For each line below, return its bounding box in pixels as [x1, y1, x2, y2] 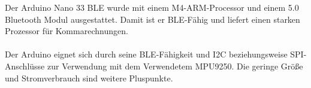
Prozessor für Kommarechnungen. [5, 25, 128, 37]
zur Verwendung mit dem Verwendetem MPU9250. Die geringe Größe [47, 59, 303, 72]
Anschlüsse [5, 59, 45, 72]
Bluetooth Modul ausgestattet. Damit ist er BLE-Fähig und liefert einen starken [5, 13, 300, 25]
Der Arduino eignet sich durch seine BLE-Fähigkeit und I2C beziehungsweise [5, 48, 288, 60]
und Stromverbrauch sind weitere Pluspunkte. [5, 71, 173, 84]
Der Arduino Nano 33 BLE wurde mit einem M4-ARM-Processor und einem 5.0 [5, 1, 299, 13]
